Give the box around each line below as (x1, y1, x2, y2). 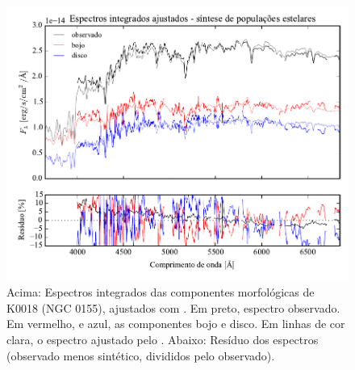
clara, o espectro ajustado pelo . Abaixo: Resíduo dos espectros (6, 331, 319, 348)
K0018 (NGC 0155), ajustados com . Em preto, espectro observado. (6, 299, 340, 316)
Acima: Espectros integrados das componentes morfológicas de (6, 284, 315, 301)
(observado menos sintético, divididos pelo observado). (6, 347, 275, 364)
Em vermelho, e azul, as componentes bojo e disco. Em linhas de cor (6, 315, 345, 332)
